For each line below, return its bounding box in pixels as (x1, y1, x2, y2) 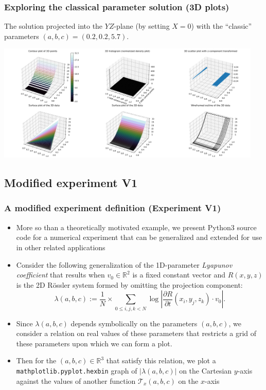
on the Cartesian (179, 365, 232, 376)
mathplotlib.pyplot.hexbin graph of (16, 365, 137, 376)
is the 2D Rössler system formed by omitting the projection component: (16, 279, 243, 290)
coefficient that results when (16, 269, 105, 280)
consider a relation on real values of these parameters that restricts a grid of (16, 328, 257, 339)
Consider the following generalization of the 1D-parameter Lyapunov (16, 259, 233, 270)
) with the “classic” (191, 21, 252, 31)
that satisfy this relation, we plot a (106, 355, 216, 366)
